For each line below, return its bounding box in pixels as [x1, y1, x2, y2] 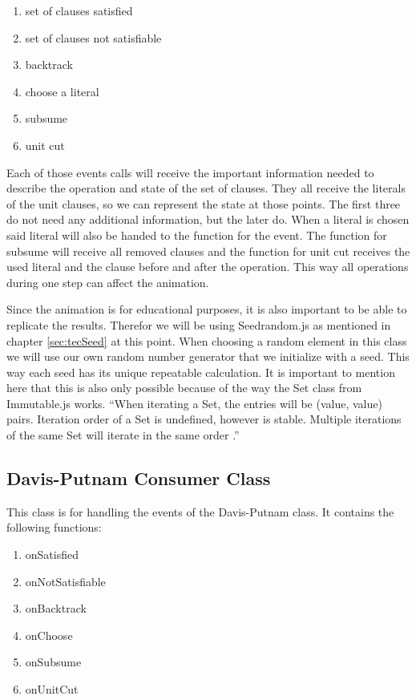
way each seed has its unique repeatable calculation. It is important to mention [6, 363, 395, 380]
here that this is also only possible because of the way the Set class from [6, 379, 362, 396]
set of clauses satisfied [25, 2, 133, 18]
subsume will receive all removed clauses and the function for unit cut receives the [6, 242, 410, 259]
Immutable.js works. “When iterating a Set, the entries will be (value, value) [6, 395, 382, 411]
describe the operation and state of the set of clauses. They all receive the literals [6, 180, 406, 196]
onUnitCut [25, 681, 79, 698]
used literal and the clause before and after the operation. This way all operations [6, 258, 409, 275]
